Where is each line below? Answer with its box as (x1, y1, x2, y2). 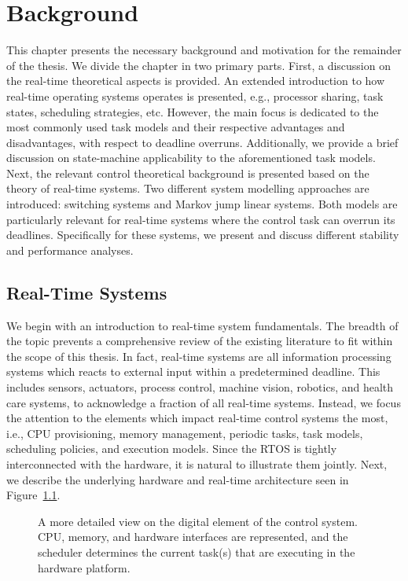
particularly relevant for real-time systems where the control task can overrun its (6, 211, 395, 227)
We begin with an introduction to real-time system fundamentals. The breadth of (6, 317, 399, 333)
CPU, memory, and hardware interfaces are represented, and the (38, 528, 348, 545)
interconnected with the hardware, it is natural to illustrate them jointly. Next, (6, 455, 388, 472)
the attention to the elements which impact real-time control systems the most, (6, 410, 388, 426)
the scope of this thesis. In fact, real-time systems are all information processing (6, 347, 391, 364)
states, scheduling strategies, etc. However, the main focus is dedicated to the (6, 103, 379, 120)
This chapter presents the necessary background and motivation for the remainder (6, 42, 402, 58)
